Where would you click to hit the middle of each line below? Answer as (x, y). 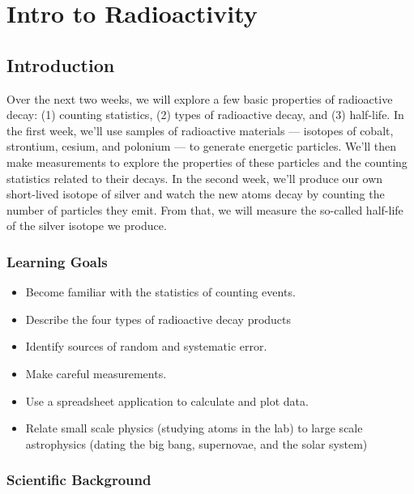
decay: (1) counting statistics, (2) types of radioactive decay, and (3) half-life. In (205, 115)
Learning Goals (57, 261)
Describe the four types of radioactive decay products (158, 319)
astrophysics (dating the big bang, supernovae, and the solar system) (196, 443)
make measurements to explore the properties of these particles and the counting (207, 162)
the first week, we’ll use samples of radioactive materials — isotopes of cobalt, (200, 130)
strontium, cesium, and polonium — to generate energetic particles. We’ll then (202, 146)
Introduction (61, 64)
